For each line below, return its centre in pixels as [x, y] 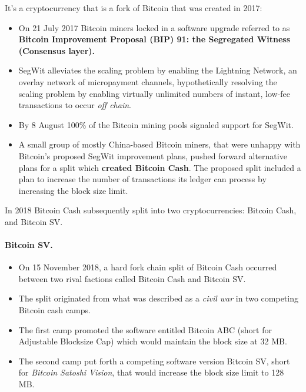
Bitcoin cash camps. [54, 310]
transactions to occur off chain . [75, 105]
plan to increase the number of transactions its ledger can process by [142, 179]
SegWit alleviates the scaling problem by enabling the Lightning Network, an [158, 70]
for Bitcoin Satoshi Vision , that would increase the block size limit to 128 [151, 372]
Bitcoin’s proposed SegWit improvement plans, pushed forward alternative [153, 155]
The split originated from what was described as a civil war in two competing [158, 298]
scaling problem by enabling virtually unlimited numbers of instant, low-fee [154, 93]
